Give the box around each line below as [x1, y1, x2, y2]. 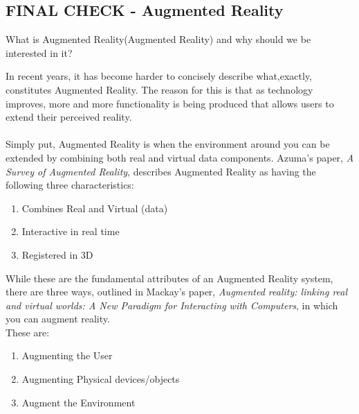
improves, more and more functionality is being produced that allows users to [6, 96, 334, 110]
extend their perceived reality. [6, 110, 132, 124]
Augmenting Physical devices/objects [21, 372, 180, 386]
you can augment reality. [6, 311, 110, 326]
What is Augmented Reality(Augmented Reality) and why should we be [6, 32, 311, 46]
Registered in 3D [21, 247, 93, 261]
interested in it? [6, 45, 73, 60]
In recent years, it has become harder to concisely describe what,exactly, [6, 69, 313, 83]
